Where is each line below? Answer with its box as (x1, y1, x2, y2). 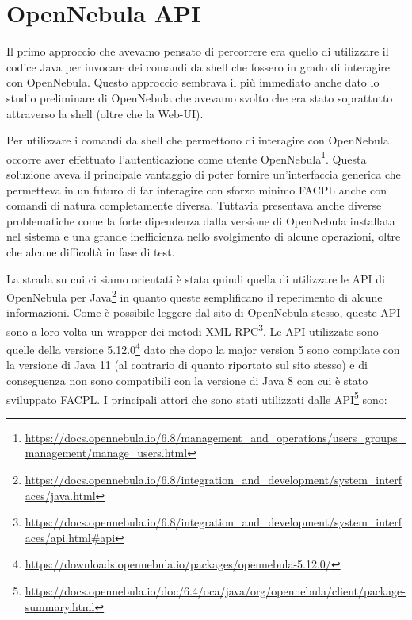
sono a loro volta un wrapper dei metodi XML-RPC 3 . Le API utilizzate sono (6, 320, 379, 339)
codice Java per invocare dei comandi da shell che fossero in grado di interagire (6, 58, 391, 75)
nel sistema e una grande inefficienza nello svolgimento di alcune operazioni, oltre (6, 228, 401, 245)
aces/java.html (25, 487, 96, 503)
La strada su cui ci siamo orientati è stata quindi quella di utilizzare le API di (6, 270, 385, 287)
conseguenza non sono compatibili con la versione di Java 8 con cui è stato (6, 372, 368, 389)
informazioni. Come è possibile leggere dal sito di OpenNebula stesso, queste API (6, 304, 401, 321)
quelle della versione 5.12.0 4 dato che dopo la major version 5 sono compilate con (6, 339, 400, 357)
